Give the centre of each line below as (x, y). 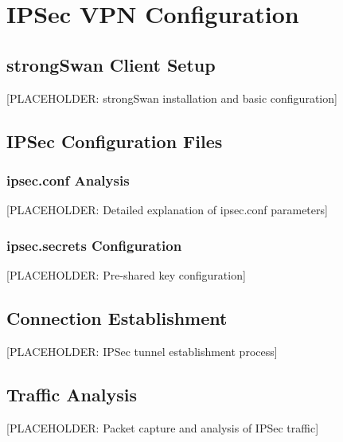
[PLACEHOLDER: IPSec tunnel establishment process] (142, 351)
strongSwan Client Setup (111, 64)
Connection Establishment (117, 317)
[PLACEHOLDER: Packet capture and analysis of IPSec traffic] (163, 427)
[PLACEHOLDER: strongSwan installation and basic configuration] (172, 98)
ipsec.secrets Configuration (94, 245)
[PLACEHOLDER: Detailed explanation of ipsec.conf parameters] (167, 210)
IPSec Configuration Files (115, 141)
